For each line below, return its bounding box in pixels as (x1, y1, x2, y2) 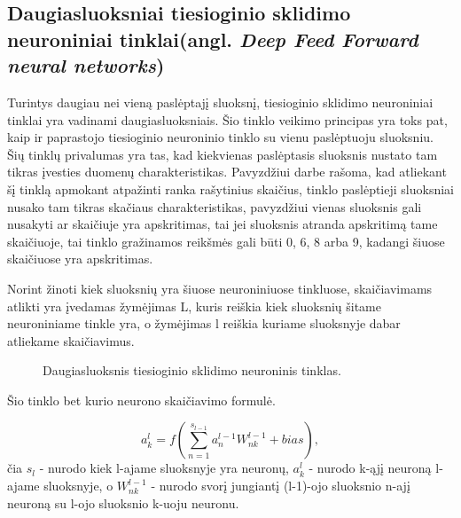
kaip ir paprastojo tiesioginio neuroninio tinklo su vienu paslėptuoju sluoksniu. (7, 128, 434, 146)
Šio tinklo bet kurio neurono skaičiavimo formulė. (7, 390, 276, 409)
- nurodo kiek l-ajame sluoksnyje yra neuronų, (39, 459, 289, 477)
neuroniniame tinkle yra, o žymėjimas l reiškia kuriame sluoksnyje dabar (7, 314, 401, 333)
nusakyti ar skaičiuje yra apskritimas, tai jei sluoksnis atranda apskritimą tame (7, 215, 438, 233)
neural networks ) (7, 51, 165, 79)
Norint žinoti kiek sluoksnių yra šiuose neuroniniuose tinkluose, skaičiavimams (7, 279, 433, 297)
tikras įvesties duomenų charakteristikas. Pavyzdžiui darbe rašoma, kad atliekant (7, 162, 447, 181)
